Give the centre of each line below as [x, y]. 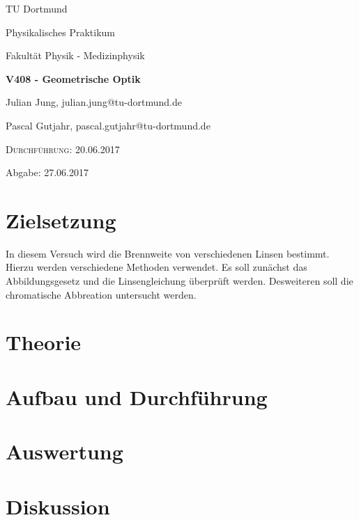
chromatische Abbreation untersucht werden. [101, 294]
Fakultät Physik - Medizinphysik [75, 55]
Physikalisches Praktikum [61, 32]
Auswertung [64, 451]
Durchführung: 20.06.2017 [63, 149]
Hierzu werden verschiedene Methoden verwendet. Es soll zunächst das [156, 267]
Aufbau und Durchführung [137, 396]
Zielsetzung [61, 220]
